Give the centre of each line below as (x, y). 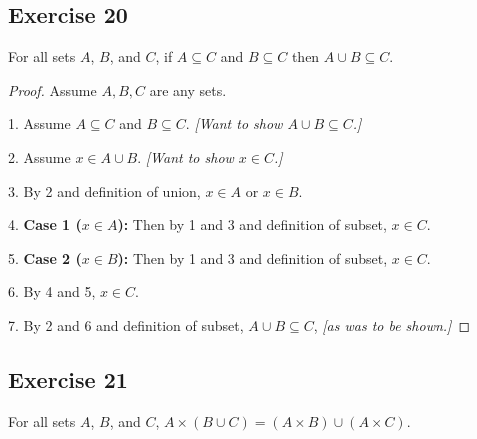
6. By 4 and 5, (52, 291)
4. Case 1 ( (45, 224)
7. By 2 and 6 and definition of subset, (126, 324)
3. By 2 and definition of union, (104, 190)
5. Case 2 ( (45, 257)
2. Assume (39, 156)
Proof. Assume (52, 89)
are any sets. (188, 89)
